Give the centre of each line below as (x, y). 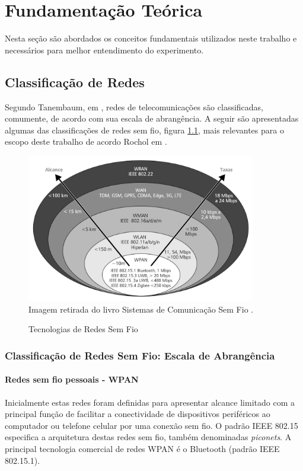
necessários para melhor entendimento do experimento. (104, 50)
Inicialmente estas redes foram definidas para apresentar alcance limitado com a (150, 402)
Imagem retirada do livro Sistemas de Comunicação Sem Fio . (141, 309)
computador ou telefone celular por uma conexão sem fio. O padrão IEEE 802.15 (151, 425)
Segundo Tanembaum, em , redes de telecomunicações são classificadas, (134, 106)
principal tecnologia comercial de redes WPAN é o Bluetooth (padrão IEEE (142, 449)
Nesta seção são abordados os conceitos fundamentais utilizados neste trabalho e (151, 38)
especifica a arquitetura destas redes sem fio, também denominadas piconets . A (148, 437)
